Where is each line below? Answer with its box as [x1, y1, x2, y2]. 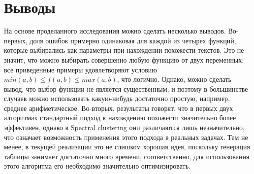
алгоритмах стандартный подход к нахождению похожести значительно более [4, 112, 236, 123]
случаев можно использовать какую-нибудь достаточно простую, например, [4, 93, 230, 104]
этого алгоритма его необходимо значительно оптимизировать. [4, 161, 190, 171]
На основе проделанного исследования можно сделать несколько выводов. [4, 26, 226, 36]
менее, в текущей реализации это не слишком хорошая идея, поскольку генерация [4, 141, 250, 152]
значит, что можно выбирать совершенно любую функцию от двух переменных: [4, 54, 244, 65]
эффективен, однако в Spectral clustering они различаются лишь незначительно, [4, 122, 245, 133]
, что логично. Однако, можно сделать [117, 74, 231, 84]
